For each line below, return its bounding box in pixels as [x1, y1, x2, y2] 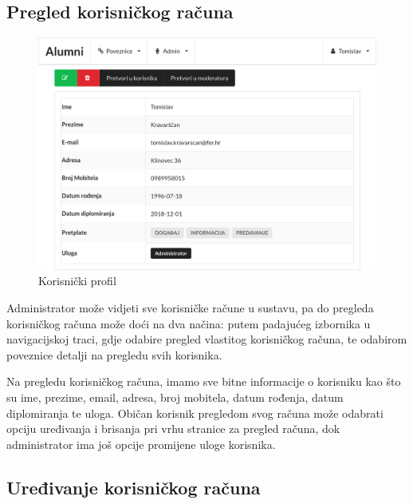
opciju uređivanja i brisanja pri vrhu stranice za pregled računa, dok [6, 420, 340, 437]
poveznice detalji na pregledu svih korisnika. [6, 346, 222, 363]
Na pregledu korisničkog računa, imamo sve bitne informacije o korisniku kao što [6, 373, 401, 390]
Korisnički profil [38, 272, 116, 289]
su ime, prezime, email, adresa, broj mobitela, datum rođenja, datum [6, 389, 344, 406]
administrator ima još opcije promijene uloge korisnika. [6, 435, 276, 452]
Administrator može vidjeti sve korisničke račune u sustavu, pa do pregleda [6, 300, 374, 316]
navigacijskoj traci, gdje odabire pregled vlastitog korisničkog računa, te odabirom [6, 331, 407, 347]
